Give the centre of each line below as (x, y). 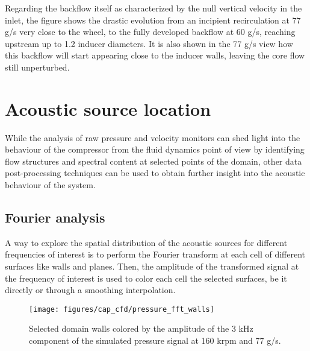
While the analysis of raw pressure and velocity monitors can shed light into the (153, 137)
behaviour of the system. (50, 185)
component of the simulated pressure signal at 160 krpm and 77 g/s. (155, 340)
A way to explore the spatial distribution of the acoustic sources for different (146, 242)
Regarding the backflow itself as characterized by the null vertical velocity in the (153, 8)
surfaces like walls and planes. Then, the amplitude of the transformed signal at (152, 266)
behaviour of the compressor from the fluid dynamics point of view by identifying (155, 149)
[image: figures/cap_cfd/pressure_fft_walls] (122, 309)
